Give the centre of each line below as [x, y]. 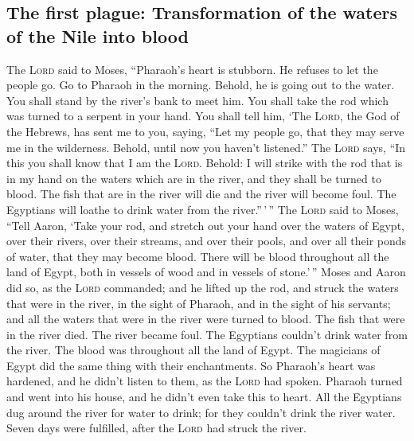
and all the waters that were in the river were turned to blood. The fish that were [206, 319]
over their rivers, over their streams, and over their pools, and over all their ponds [207, 241]
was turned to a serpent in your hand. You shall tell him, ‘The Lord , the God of [203, 116]
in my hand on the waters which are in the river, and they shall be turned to [194, 178]
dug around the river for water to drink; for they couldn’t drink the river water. [201, 412]
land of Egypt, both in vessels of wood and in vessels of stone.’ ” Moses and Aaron [206, 272]
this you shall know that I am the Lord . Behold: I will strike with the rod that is [205, 163]
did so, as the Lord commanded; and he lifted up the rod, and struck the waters [203, 287]
